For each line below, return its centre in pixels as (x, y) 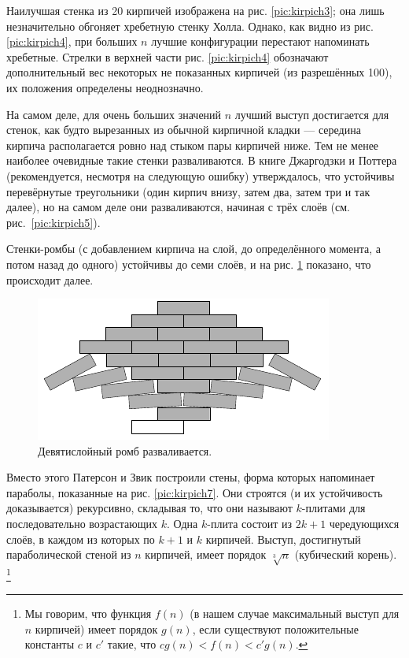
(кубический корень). (346, 554)
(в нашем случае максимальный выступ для (295, 613)
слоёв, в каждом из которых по (81, 539)
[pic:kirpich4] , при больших (72, 41)
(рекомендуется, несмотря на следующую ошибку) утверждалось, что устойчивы (201, 175)
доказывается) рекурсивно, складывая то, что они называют (149, 508)
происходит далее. (50, 279)
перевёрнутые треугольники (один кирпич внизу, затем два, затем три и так (188, 191)
